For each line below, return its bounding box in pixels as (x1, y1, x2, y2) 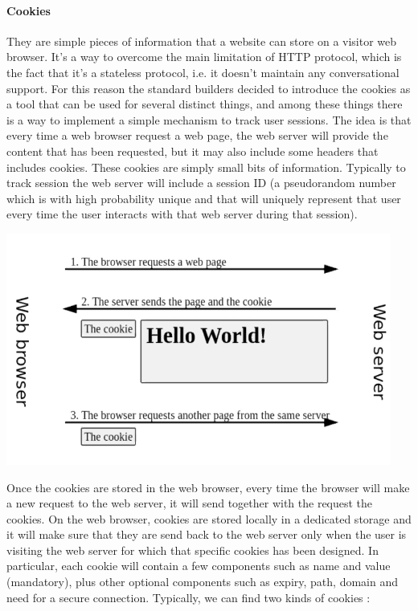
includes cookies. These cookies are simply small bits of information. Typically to (6, 158, 406, 175)
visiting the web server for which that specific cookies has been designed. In (6, 541, 379, 558)
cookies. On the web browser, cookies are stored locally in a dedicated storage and (6, 510, 412, 527)
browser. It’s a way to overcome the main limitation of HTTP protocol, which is (6, 48, 402, 65)
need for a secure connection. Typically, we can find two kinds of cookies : (6, 589, 371, 605)
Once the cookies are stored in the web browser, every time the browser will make (6, 479, 410, 495)
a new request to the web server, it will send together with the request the (6, 495, 373, 511)
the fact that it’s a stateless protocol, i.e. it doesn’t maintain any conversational (6, 63, 400, 80)
